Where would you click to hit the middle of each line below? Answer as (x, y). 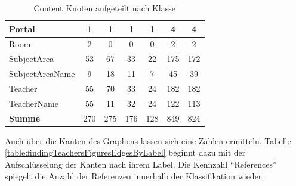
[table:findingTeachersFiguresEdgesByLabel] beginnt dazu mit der (125, 152)
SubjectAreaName (42, 74)
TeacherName (34, 103)
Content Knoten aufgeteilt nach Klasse (104, 8)
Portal (22, 28)
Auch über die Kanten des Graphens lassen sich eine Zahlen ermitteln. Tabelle (148, 140)
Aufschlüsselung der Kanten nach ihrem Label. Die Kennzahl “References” (141, 164)
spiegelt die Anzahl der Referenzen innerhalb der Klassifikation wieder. (135, 176)
